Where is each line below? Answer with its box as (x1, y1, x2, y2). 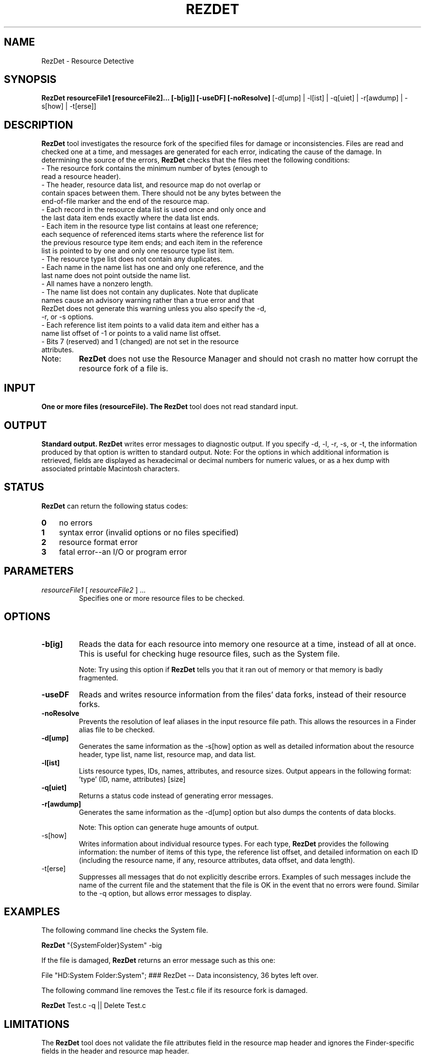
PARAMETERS (4, 565, 74, 578)
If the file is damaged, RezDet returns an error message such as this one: (41, 956, 276, 965)
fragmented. (79, 673, 118, 682)
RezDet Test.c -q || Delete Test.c (41, 1001, 146, 1010)
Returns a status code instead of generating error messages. (79, 791, 273, 800)
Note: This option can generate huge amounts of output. (79, 823, 259, 831)
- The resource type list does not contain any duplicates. (41, 255, 223, 264)
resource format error (59, 537, 138, 547)
